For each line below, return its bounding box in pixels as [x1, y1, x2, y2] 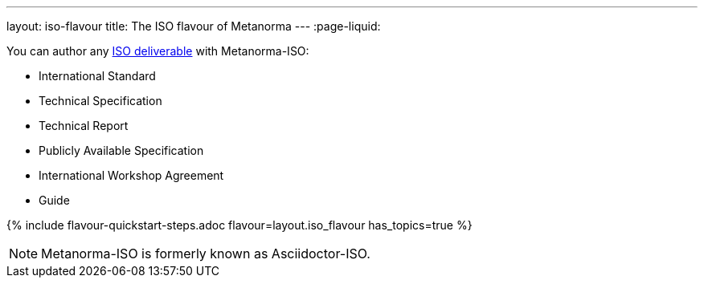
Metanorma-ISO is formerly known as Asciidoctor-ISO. [41, 245, 370, 262]
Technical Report [39, 119, 129, 132]
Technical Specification [39, 94, 162, 108]
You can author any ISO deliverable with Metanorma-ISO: [6, 44, 309, 58]
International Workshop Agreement [39, 168, 224, 182]
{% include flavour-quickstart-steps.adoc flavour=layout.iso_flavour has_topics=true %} [6, 218, 473, 232]
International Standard [39, 69, 156, 83]
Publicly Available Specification [39, 144, 204, 157]
